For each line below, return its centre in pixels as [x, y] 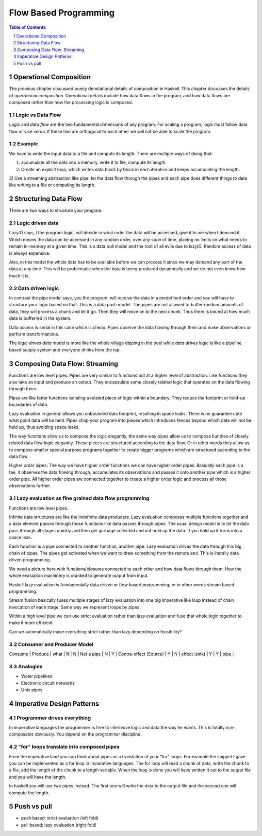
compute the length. [29, 793]
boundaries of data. [29, 405]
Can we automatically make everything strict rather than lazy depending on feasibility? [95, 631]
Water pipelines [37, 676]
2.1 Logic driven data [34, 223]
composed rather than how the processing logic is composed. [71, 103]
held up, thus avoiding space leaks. [44, 427]
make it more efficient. [32, 623]
